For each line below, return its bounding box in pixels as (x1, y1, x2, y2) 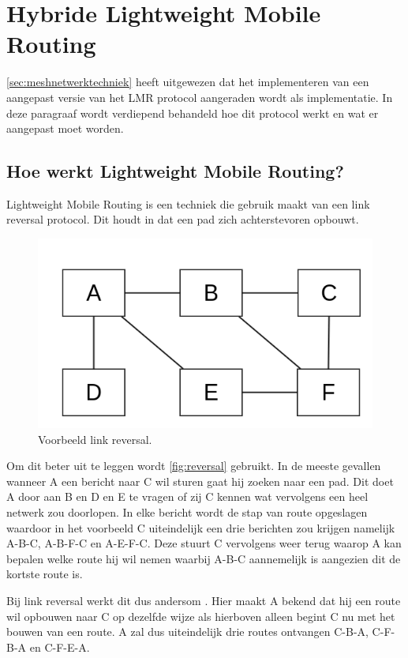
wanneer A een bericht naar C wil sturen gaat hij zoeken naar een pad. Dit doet (6, 472, 394, 489)
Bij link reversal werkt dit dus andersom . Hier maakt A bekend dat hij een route (6, 592, 401, 608)
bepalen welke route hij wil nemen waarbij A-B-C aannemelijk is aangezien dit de (6, 550, 401, 566)
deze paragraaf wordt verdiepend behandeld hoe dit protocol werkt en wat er (6, 104, 379, 121)
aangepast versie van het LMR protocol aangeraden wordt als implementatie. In (6, 88, 393, 105)
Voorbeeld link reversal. (38, 431, 152, 447)
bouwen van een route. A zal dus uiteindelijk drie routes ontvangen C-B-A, (6, 623, 369, 640)
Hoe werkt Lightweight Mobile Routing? (6, 159, 344, 183)
